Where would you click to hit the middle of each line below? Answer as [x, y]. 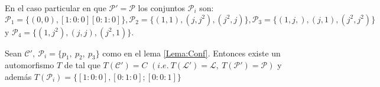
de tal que [82, 65]
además [18, 76]
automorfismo [30, 65]
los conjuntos [162, 8]
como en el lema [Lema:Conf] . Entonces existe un [191, 53]
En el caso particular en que [56, 8]
